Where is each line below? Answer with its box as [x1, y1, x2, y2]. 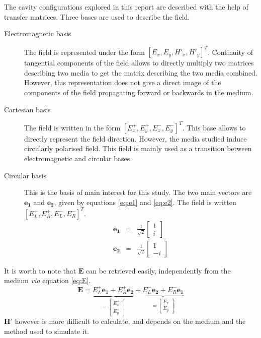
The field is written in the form [24, 122, 121, 132]
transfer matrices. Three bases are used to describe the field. [4, 11, 190, 22]
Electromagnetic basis [4, 28, 71, 39]
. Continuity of [208, 46, 253, 57]
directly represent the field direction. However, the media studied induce [24, 133, 247, 144]
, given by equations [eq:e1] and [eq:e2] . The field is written [54, 196, 236, 207]
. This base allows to [182, 122, 246, 132]
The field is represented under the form [24, 46, 145, 57]
